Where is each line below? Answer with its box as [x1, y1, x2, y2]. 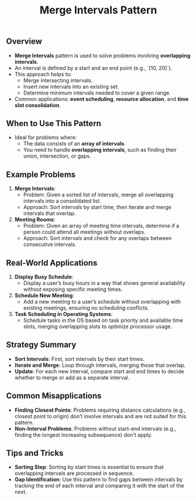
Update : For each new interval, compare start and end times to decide [14, 367, 184, 374]
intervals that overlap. [23, 210, 76, 217]
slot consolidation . [14, 102, 61, 109]
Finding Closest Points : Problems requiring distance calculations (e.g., [14, 407, 186, 414]
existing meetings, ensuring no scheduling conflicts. [23, 304, 149, 311]
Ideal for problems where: [14, 134, 77, 141]
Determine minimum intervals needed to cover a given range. [23, 89, 171, 96]
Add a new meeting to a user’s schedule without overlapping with [23, 298, 181, 305]
